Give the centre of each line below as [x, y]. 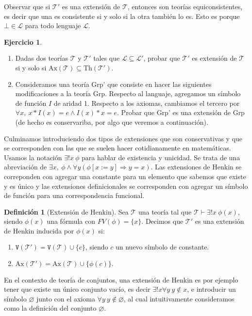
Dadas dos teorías [42, 58]
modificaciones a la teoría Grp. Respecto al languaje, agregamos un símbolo [128, 93]
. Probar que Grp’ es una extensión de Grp [181, 112]
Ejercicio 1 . [23, 42]
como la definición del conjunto [50, 308]
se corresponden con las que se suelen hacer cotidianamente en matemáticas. [118, 148]
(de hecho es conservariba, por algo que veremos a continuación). [112, 122]
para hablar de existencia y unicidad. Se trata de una [161, 157]
